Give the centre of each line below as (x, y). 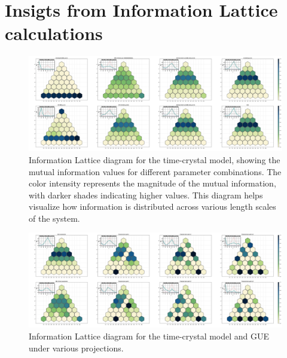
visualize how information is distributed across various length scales (152, 206)
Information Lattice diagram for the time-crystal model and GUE (149, 336)
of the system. (54, 218)
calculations (54, 33)
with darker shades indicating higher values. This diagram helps (146, 195)
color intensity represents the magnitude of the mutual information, (152, 183)
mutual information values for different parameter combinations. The (155, 171)
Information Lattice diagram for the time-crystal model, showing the (155, 159)
